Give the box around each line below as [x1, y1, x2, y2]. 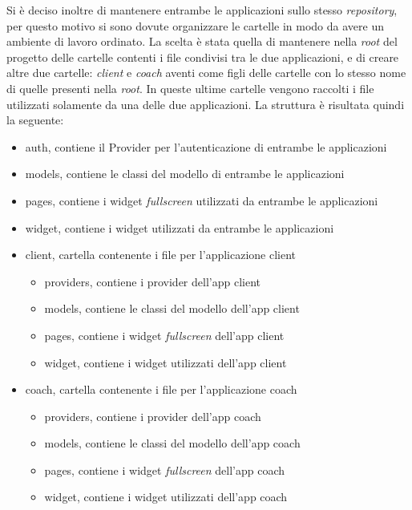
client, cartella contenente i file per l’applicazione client [25, 246, 297, 263]
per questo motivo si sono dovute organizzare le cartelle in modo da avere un [6, 17, 384, 34]
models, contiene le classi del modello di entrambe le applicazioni [25, 165, 345, 182]
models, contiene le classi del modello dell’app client [44, 300, 300, 317]
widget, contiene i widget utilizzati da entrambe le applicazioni [25, 219, 334, 236]
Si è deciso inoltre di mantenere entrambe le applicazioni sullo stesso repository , [6, 2, 398, 18]
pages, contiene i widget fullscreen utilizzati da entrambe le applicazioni [25, 192, 378, 208]
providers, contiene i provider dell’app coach [44, 407, 261, 424]
